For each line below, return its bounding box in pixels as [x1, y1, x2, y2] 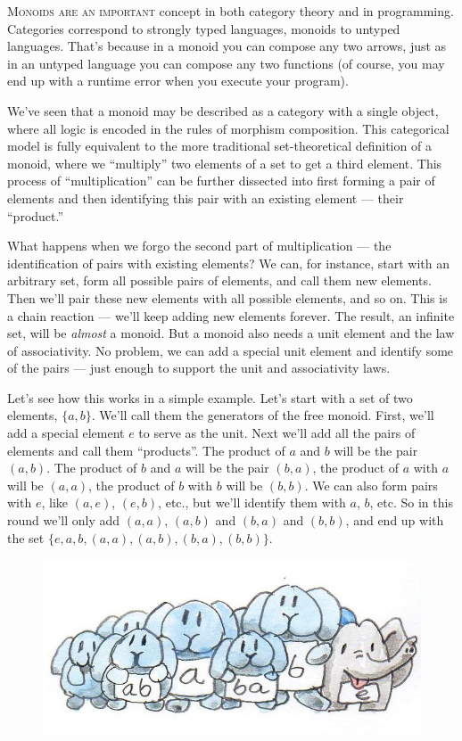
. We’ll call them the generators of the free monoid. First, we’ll [91, 406, 434, 424]
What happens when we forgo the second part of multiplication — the [7, 236, 392, 255]
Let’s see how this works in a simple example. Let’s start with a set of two [7, 388, 413, 407]
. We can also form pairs [304, 475, 438, 494]
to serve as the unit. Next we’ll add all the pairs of [138, 424, 416, 442]
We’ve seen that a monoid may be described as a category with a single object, [7, 101, 439, 119]
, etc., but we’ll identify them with [158, 493, 346, 512]
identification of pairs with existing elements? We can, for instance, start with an [7, 253, 450, 272]
